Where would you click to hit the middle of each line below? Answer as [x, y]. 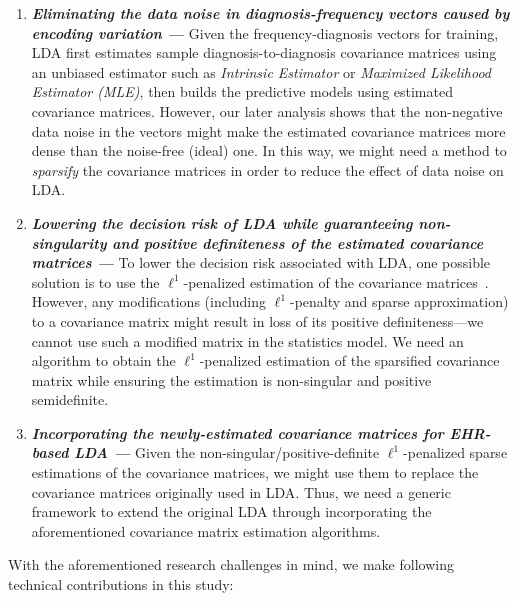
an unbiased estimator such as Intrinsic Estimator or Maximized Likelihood [261, 71]
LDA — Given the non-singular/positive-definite [227, 452]
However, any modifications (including [149, 301]
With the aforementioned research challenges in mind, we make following [231, 564]
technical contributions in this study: [121, 584]
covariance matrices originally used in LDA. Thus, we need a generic [241, 491]
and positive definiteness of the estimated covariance [298, 242]
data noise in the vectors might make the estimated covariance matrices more [268, 130]
